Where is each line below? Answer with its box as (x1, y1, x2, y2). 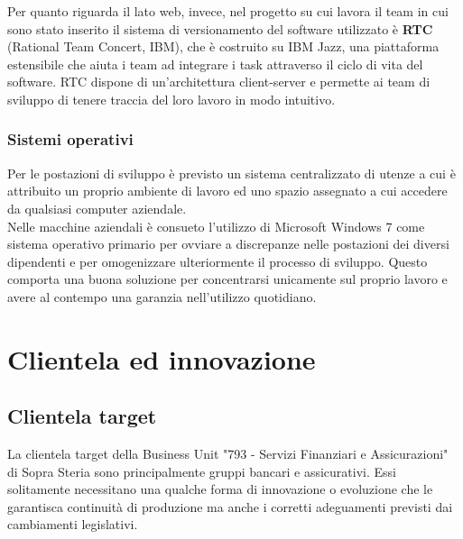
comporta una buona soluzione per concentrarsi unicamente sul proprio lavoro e (7, 269, 448, 288)
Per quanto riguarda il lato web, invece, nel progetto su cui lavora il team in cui (7, 2, 449, 20)
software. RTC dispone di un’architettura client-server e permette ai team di (7, 72, 431, 91)
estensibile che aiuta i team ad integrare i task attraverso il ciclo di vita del (7, 54, 423, 73)
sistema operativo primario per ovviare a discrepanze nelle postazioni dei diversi (7, 234, 449, 253)
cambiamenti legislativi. (7, 515, 138, 534)
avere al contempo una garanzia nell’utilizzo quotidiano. (7, 287, 317, 306)
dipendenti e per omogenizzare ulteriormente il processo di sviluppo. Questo (7, 251, 428, 270)
